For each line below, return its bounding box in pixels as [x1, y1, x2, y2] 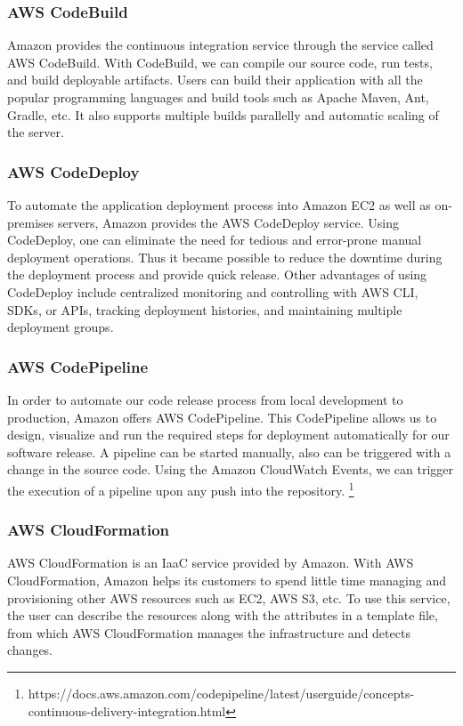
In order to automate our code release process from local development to [7, 390, 403, 408]
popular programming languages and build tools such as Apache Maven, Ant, [7, 88, 429, 106]
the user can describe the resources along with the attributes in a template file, [7, 606, 438, 625]
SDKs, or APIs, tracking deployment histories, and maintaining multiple [7, 300, 402, 319]
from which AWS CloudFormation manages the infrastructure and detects [7, 623, 410, 641]
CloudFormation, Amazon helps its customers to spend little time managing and [7, 571, 446, 589]
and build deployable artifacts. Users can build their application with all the [7, 70, 423, 89]
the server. [7, 123, 64, 141]
